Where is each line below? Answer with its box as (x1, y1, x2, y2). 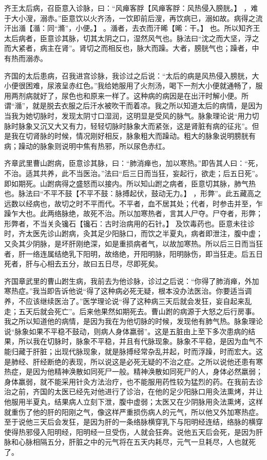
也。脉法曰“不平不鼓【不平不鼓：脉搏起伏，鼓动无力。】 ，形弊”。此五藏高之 (4, 188, 261, 199)
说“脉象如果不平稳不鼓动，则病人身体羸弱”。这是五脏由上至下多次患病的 (4, 325, 249, 336)
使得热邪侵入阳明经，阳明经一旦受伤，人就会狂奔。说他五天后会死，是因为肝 (4, 426, 263, 437)
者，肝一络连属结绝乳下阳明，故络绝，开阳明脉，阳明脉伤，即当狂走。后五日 (4, 248, 263, 259)
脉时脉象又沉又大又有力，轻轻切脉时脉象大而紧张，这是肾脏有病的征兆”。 (4, 120, 252, 131)
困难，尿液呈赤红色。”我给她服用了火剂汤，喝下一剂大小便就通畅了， (25, 80, 256, 91)
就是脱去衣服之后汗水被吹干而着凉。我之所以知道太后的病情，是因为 (32, 100, 263, 111)
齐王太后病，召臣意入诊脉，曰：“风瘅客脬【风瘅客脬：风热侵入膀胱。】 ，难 (4, 3, 258, 13)
